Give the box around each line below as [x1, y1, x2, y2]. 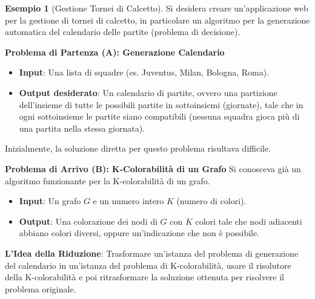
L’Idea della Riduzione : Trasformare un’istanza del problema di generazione [5, 246, 299, 259]
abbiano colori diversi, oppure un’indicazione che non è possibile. [19, 227, 260, 239]
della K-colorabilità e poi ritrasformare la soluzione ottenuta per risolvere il [5, 271, 285, 283]
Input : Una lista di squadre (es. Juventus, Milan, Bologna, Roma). [19, 66, 270, 79]
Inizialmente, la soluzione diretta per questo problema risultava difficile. [5, 142, 271, 155]
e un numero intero [93, 195, 164, 207]
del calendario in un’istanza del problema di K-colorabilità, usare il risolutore [5, 259, 291, 271]
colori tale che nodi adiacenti [195, 214, 302, 227]
